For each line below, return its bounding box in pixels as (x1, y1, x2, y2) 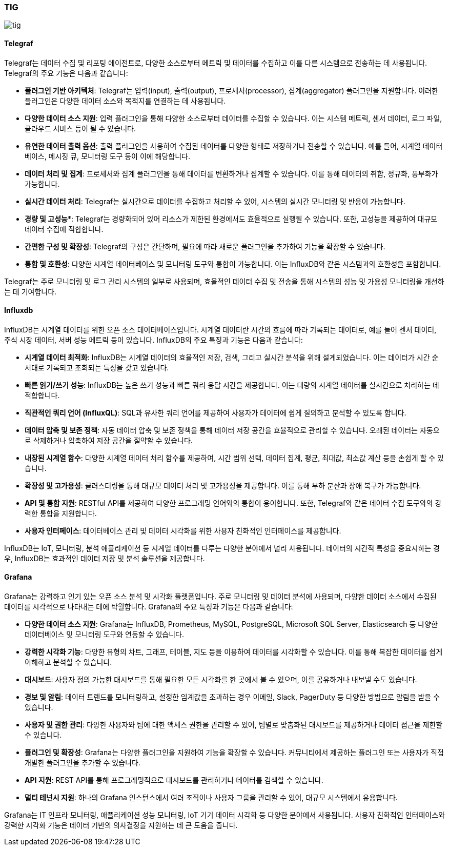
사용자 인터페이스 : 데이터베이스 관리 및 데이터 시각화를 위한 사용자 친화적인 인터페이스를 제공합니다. (25, 526, 341, 535)
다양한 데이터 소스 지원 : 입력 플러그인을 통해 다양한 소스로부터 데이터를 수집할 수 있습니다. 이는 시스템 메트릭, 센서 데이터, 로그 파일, (25, 113, 442, 123)
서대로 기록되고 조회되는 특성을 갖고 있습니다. (25, 363, 169, 372)
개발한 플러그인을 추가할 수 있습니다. (25, 758, 140, 767)
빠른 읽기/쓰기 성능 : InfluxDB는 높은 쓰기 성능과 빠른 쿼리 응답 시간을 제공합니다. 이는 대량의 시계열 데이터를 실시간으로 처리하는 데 (25, 380, 439, 389)
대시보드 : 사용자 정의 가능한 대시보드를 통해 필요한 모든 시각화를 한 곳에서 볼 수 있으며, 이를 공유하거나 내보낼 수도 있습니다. (25, 675, 417, 684)
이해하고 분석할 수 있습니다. (25, 658, 112, 667)
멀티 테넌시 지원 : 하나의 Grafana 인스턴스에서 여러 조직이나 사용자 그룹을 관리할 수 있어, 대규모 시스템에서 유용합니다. (25, 793, 398, 802)
